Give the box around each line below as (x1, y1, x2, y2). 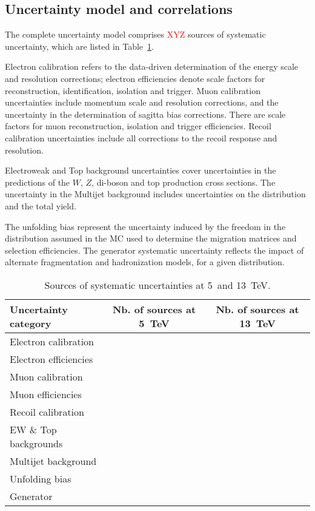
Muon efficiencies (10, 387, 82, 401)
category (10, 316, 51, 330)
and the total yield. (5, 199, 76, 212)
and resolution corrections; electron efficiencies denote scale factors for (5, 72, 265, 84)
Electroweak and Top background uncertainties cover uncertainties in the (5, 164, 276, 177)
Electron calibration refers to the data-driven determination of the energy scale (5, 60, 299, 73)
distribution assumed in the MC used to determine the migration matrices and (5, 232, 297, 245)
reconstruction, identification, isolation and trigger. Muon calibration (5, 84, 260, 96)
